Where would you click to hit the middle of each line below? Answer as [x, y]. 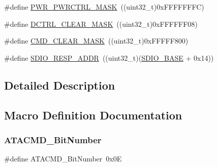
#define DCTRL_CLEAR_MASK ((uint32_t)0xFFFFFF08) [101, 24]
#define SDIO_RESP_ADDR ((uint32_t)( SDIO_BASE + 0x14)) [109, 57]
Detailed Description [60, 85]
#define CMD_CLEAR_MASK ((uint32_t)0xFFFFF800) [96, 41]
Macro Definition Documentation [93, 115]
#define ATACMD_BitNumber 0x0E [63, 159]
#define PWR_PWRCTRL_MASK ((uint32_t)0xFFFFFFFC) [104, 7]
